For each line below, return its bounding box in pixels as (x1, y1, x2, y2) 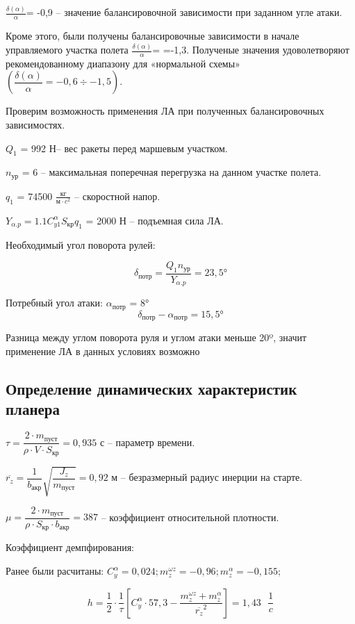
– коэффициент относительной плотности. (101, 509, 279, 524)
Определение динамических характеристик (6, 377, 297, 399)
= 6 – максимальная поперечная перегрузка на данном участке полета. (22, 165, 322, 179)
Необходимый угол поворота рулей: (6, 237, 156, 252)
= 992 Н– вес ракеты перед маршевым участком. (20, 140, 228, 155)
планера (6, 398, 60, 420)
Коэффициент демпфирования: (6, 540, 134, 555)
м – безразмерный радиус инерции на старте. (111, 470, 303, 484)
